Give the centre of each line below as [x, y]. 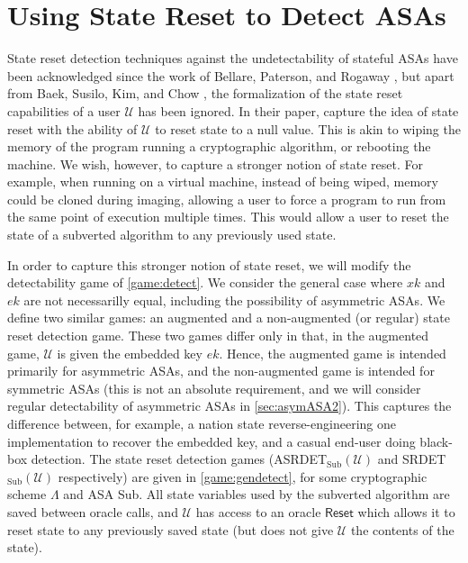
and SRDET [412, 459]
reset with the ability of [72, 128]
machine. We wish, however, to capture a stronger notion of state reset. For [215, 163]
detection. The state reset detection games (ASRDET [179, 459]
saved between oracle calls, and [93, 511]
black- [436, 441]
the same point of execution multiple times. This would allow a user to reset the [228, 217]
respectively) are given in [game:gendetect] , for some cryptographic [243, 476]
